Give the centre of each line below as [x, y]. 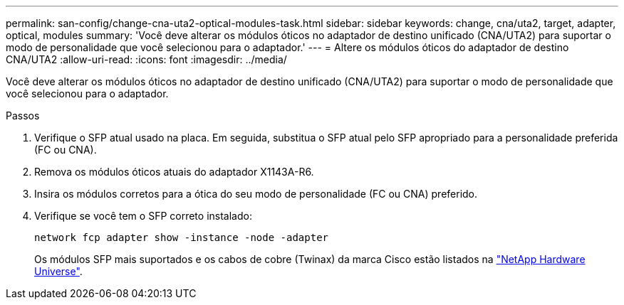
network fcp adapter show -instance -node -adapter [182, 237]
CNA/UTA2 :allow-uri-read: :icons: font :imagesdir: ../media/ [146, 59]
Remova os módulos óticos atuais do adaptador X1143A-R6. [174, 172]
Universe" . [58, 271]
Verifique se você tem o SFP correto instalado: [143, 216]
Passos [23, 116]
